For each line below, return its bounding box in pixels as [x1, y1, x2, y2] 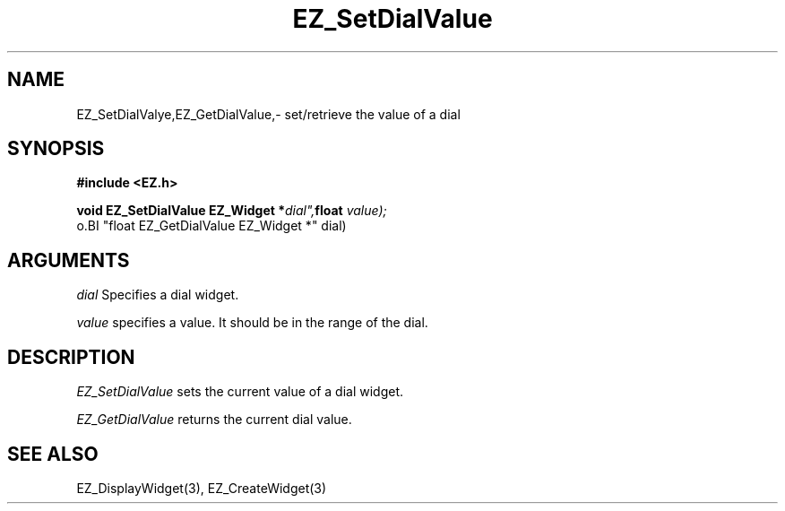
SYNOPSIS [7, 137, 105, 160]
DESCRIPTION [7, 345, 135, 368]
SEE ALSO [7, 442, 99, 465]
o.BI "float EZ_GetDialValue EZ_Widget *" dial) [76, 218, 347, 234]
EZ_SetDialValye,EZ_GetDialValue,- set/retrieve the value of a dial [76, 106, 461, 122]
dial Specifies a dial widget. [76, 287, 239, 303]
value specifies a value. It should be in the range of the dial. [76, 315, 428, 331]
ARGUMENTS [7, 248, 130, 272]
